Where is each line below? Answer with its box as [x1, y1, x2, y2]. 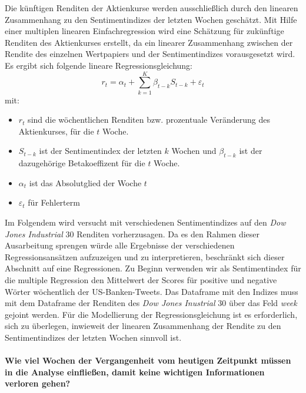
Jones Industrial [5, 227, 63, 240]
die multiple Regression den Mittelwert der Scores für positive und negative [5, 274, 277, 286]
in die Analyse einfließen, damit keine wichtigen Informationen [5, 365, 265, 378]
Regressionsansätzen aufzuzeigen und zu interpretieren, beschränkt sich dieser [5, 250, 285, 263]
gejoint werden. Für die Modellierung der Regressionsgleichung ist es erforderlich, [5, 308, 298, 320]
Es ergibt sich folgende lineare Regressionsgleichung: [5, 59, 192, 71]
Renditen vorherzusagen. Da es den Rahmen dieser [76, 227, 260, 240]
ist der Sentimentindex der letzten [39, 145, 162, 157]
